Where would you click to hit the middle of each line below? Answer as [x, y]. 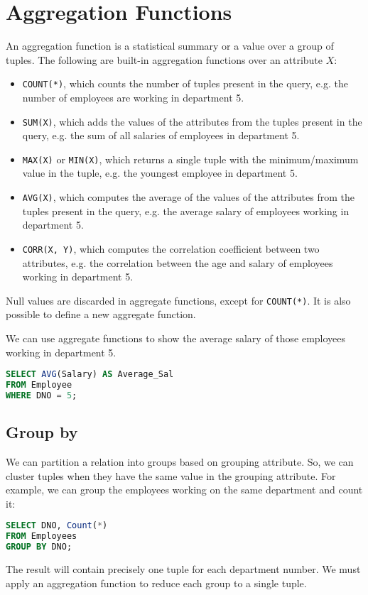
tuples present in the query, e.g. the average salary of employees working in [186, 211]
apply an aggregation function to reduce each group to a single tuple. [156, 583]
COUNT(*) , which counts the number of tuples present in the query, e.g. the [185, 83]
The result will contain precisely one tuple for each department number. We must [183, 569]
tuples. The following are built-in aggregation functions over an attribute [164, 59]
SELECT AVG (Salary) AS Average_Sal [90, 375]
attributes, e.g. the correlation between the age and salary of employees [178, 262]
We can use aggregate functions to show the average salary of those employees [176, 338]
